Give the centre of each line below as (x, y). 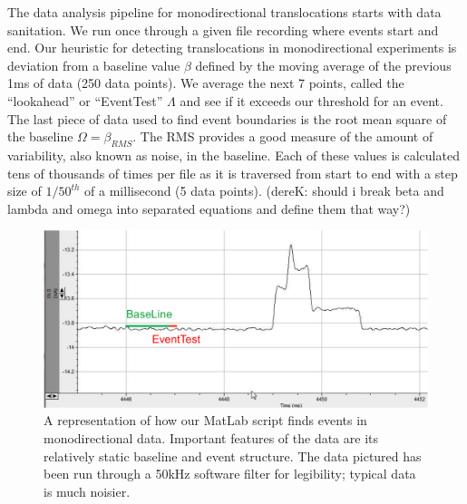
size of (24, 191)
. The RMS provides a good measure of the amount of (283, 136)
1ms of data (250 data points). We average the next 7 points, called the (206, 83)
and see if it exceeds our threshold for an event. (311, 100)
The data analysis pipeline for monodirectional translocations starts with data (224, 12)
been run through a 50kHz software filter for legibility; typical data (230, 474)
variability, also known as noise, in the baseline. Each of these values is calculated (233, 155)
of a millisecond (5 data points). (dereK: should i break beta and (264, 191)
